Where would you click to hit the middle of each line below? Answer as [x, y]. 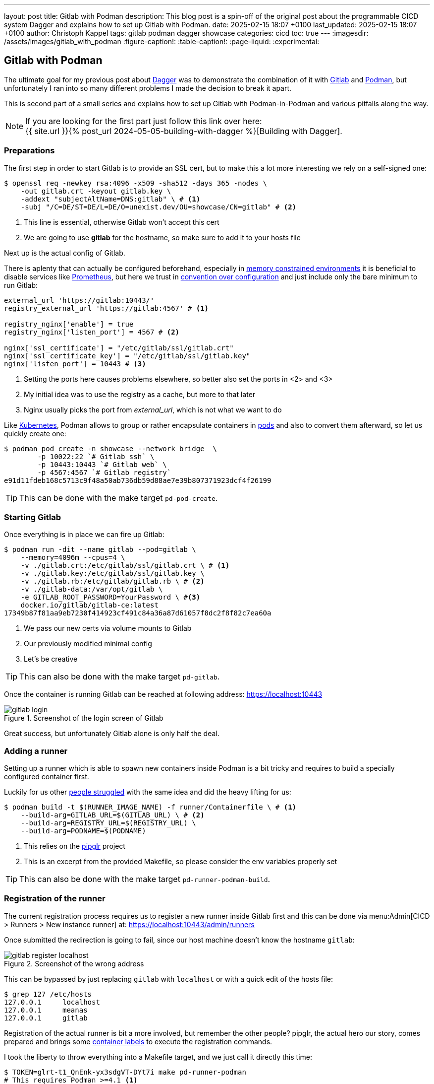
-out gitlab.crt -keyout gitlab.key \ [96, 191]
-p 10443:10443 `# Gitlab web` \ [102, 464]
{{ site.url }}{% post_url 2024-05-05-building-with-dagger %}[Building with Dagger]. [184, 131]
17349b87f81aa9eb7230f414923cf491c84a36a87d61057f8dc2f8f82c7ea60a [138, 613]
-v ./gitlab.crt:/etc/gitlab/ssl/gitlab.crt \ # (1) [125, 566]
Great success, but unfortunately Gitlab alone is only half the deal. [112, 734]
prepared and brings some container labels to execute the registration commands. [138, 1041]
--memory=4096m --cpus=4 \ [73, 558]
